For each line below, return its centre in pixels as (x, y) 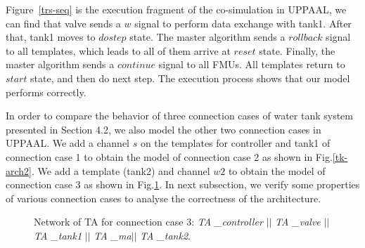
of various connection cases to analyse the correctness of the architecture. (164, 198)
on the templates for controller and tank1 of (235, 143)
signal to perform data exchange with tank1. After (243, 23)
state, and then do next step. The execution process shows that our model (190, 78)
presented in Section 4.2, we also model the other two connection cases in (164, 129)
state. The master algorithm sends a (207, 37)
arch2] (19, 170)
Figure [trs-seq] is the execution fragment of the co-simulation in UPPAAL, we (176, 9)
